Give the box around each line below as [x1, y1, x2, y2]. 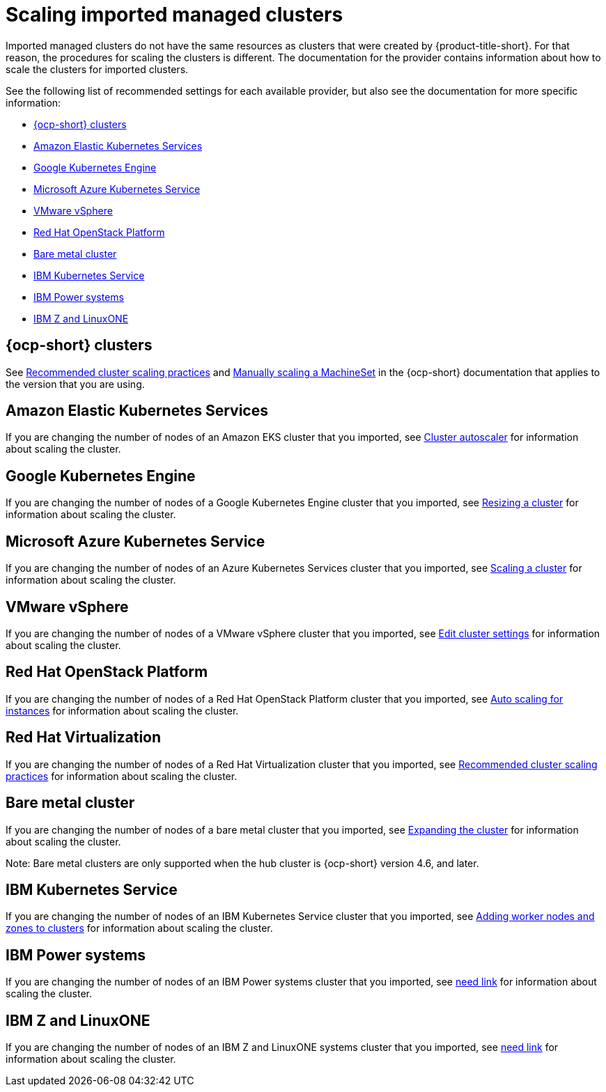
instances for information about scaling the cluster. [6, 704, 239, 717]
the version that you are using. [6, 377, 145, 390]
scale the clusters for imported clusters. [6, 63, 189, 75]
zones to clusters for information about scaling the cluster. [6, 922, 273, 935]
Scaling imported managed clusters [6, 3, 343, 26]
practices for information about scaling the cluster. [6, 770, 238, 782]
